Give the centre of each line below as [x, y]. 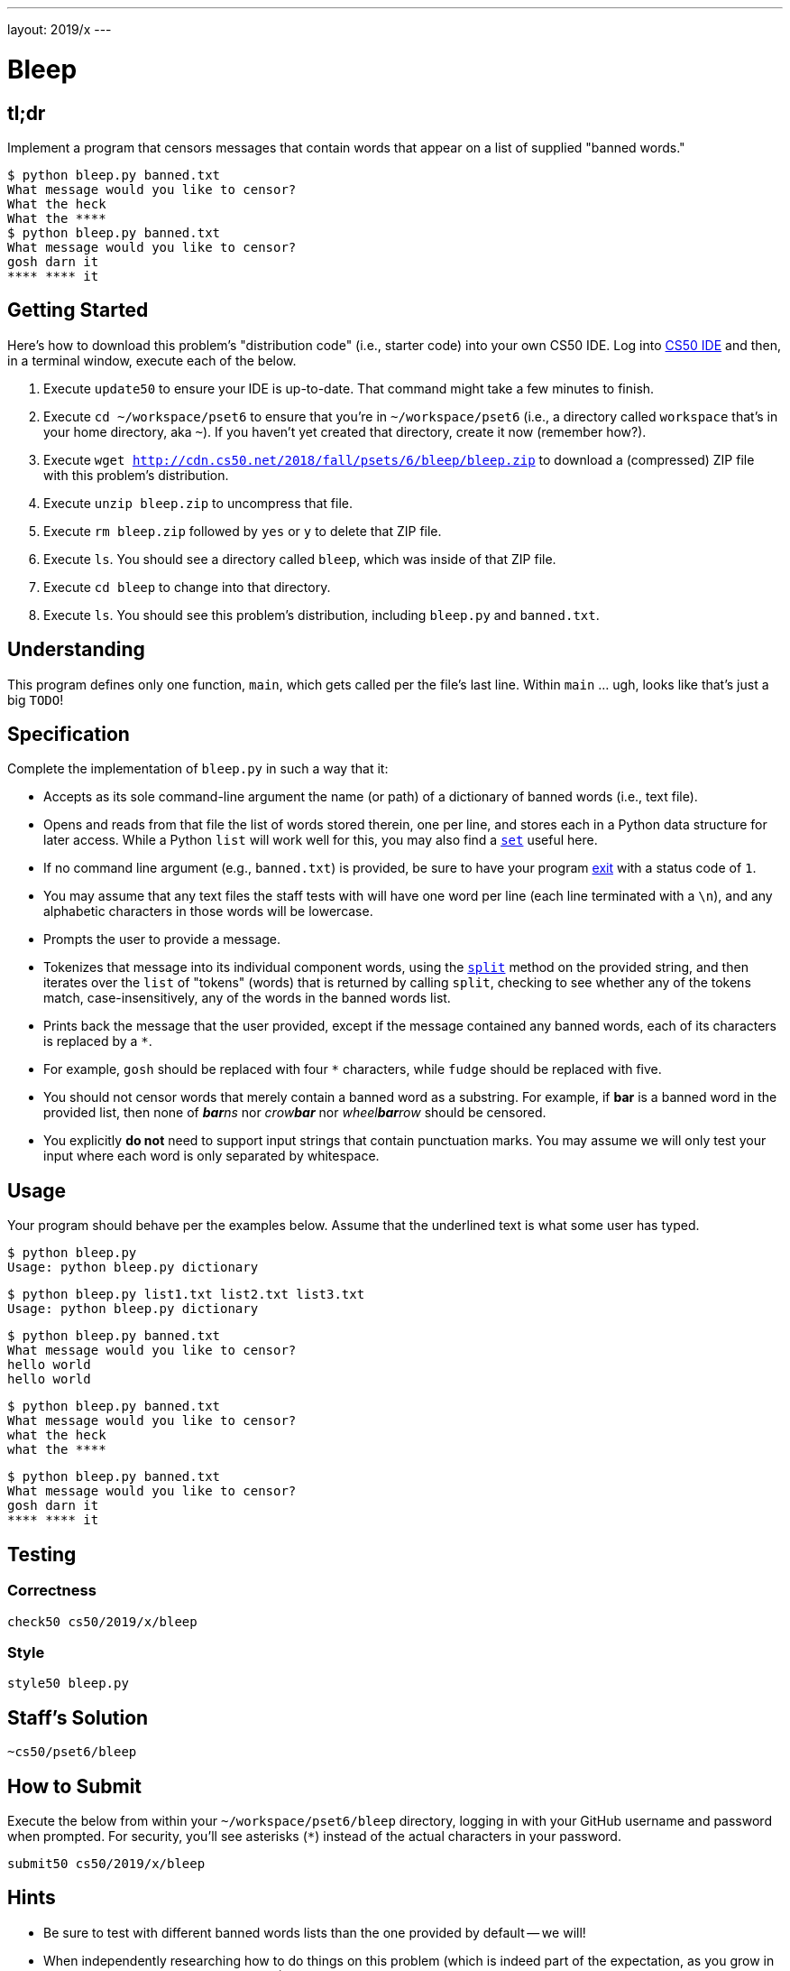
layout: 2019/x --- [60, 29]
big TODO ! [36, 699]
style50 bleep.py [68, 1684]
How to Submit [75, 1786]
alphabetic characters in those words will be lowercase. [208, 911]
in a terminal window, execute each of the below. [152, 360]
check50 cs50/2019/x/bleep [102, 1621]
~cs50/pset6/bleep [72, 1752]
